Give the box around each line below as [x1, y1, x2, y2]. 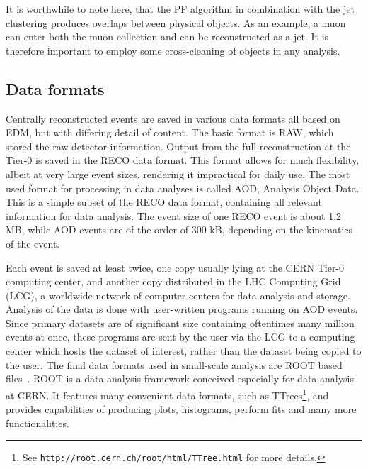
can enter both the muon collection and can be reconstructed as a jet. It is [6, 29, 329, 44]
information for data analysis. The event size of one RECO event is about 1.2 [6, 208, 342, 223]
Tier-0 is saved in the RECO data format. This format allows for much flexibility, [6, 153, 360, 167]
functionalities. [6, 415, 69, 430]
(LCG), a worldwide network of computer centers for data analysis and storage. [6, 287, 350, 302]
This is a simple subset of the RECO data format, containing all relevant [6, 194, 322, 209]
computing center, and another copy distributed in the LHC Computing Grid [6, 274, 341, 289]
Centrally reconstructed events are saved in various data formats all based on [6, 111, 340, 126]
